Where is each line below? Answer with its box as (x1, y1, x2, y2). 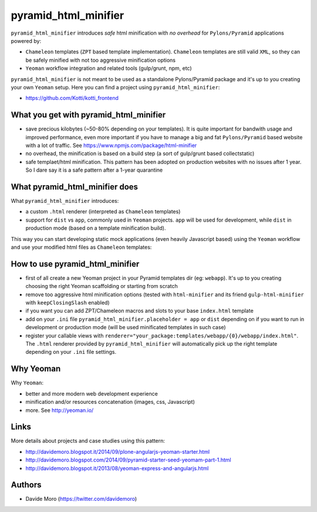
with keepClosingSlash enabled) (25, 299, 110, 306)
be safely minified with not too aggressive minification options (25, 56, 176, 63)
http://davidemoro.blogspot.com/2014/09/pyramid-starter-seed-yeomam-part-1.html (25, 456, 231, 464)
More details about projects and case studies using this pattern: (11, 437, 166, 444)
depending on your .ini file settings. (25, 349, 117, 356)
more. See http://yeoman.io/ (25, 406, 94, 414)
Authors (11, 480, 42, 490)
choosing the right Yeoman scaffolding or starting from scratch (25, 283, 178, 290)
